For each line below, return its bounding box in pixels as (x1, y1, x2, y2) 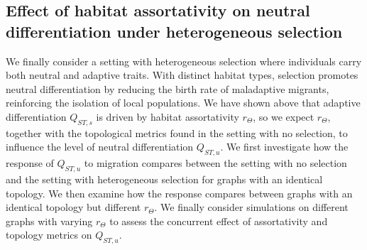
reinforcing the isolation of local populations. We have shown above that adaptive (6, 95, 361, 110)
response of (6, 156, 54, 170)
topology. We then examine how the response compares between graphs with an (6, 185, 353, 200)
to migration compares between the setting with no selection (84, 156, 347, 170)
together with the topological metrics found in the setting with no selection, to (6, 125, 348, 140)
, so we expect (253, 109, 314, 124)
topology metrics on (6, 227, 92, 242)
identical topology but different (6, 200, 141, 214)
